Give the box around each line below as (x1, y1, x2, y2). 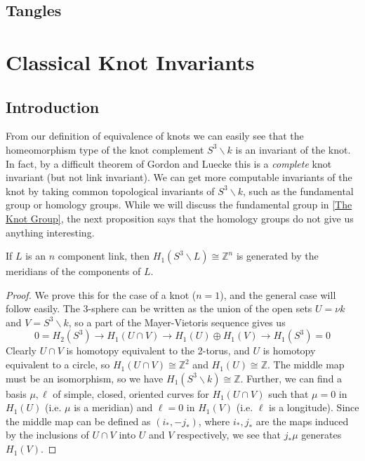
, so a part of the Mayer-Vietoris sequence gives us (68, 314, 286, 329)
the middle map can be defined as (6, 413, 151, 428)
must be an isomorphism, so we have (6, 370, 164, 385)
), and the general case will (220, 287, 336, 302)
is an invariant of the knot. (235, 142, 351, 156)
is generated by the (236, 248, 319, 263)
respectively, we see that (177, 427, 281, 442)
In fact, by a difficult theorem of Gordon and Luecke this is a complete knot (6, 156, 332, 171)
